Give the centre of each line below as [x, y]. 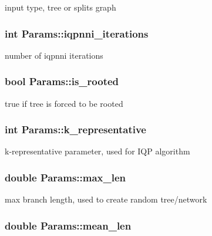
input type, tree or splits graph [60, 7]
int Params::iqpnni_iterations [77, 33]
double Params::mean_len [68, 225]
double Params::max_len [65, 177]
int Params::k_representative [75, 129]
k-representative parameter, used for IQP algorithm [97, 151]
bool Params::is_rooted [62, 81]
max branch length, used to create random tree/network [106, 199]
